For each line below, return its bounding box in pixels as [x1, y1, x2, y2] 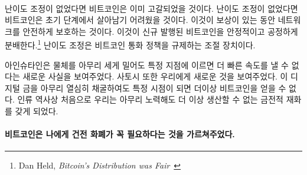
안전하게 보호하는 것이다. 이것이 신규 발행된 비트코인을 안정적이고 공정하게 [22, 25, 298, 37]
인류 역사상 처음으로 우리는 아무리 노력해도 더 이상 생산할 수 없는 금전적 [17, 93, 283, 105]
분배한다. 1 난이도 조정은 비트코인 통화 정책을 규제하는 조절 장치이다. [5, 37, 256, 51]
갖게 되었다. [15, 105, 58, 117]
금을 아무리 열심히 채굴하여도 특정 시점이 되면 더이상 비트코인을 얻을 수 [22, 81, 286, 94]
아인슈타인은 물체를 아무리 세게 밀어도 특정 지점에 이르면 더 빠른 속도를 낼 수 [5, 58, 289, 71]
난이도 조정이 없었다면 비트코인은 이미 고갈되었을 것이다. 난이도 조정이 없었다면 [5, 2, 298, 14]
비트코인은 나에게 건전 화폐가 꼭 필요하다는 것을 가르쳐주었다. [5, 128, 235, 140]
